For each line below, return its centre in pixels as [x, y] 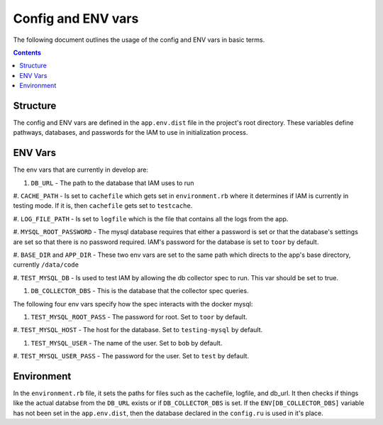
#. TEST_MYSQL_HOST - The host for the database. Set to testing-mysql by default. [138, 330]
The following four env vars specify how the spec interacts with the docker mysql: [133, 304]
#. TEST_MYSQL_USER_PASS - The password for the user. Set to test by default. [131, 356]
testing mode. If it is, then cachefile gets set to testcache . [103, 206]
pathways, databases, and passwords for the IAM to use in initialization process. [131, 133]
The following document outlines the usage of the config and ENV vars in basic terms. [139, 40]
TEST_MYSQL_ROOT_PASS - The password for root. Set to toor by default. [139, 317]
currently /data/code [46, 265]
